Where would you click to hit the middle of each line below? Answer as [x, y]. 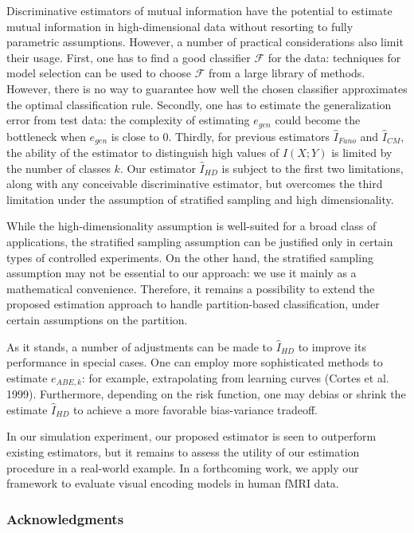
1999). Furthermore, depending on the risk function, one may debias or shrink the [206, 394]
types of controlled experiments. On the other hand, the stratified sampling [190, 257]
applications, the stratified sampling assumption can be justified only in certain [200, 242]
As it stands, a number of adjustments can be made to [140, 346]
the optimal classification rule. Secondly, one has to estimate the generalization [199, 104]
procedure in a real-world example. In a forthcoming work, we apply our [183, 467]
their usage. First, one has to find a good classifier [129, 57]
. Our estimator [158, 168]
